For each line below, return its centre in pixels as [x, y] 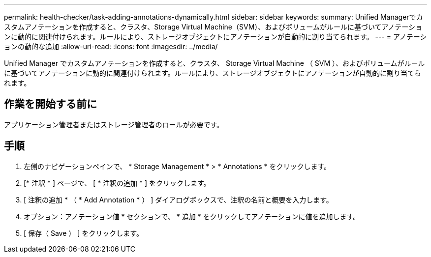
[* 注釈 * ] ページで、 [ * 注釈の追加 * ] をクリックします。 [117, 183]
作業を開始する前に [50, 104]
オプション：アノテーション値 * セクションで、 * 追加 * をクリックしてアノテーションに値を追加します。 [192, 216]
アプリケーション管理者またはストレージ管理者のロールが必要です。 [114, 124]
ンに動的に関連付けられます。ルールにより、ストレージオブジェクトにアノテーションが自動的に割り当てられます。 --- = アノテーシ [215, 37]
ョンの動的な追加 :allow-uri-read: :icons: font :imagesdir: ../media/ [111, 46]
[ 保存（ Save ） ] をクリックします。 [83, 233]
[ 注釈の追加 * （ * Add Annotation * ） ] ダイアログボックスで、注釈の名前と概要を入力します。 [178, 200]
